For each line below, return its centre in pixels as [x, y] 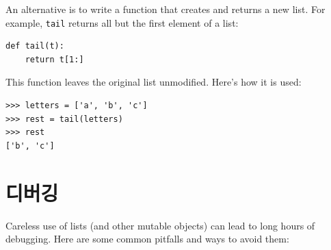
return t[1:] [54, 59]
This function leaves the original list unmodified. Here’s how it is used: [154, 82]
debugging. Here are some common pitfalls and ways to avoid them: [147, 239]
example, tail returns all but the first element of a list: [122, 22]
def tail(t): [35, 46]
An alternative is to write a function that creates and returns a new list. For [165, 9]
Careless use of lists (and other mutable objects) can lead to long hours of [160, 225]
